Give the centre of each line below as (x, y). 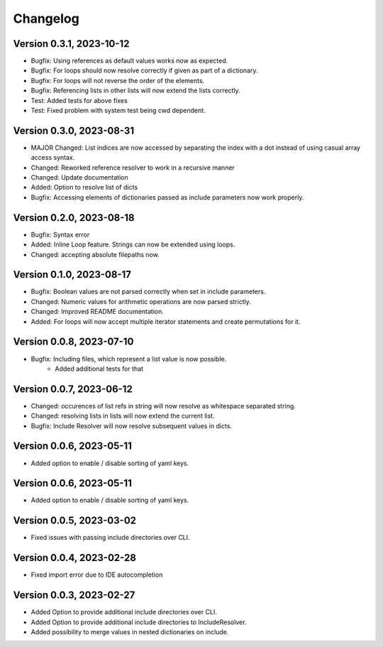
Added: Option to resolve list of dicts (84, 187)
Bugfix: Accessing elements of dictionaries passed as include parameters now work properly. (167, 197)
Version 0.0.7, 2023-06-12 (73, 389)
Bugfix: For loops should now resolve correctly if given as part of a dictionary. (144, 70)
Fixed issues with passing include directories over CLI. (111, 538)
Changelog (46, 18)
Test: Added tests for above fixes (79, 100)
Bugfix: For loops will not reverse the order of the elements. (118, 80)
